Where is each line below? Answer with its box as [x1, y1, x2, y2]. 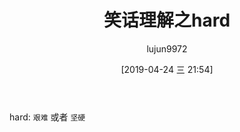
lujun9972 [146, 42, 188, 55]
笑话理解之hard [103, 9, 231, 32]
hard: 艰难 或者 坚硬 [9, 111, 86, 123]
